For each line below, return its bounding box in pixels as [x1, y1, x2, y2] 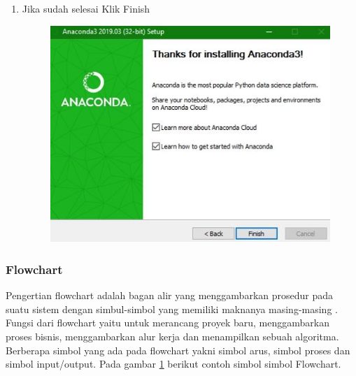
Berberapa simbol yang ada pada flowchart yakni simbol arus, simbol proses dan [6, 342, 350, 357]
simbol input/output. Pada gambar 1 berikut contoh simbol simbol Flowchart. [6, 356, 341, 371]
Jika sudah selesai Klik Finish [22, 1, 150, 15]
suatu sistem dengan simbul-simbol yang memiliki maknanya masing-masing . [6, 301, 338, 316]
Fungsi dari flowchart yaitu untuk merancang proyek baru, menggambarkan [6, 315, 329, 330]
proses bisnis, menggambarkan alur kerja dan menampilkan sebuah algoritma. [6, 329, 339, 344]
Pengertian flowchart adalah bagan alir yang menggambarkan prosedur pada [6, 288, 334, 303]
